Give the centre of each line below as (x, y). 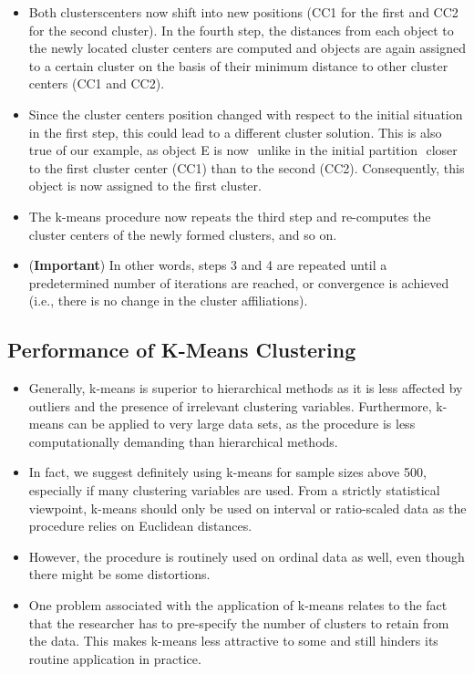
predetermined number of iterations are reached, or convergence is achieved (239, 282)
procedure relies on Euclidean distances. (140, 526)
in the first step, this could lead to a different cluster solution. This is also (235, 132)
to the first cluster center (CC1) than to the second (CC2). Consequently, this (247, 167)
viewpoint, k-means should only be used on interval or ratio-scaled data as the (247, 508)
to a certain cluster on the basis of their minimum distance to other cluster (238, 65)
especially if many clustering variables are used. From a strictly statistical (234, 490)
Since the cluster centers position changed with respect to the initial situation (246, 114)
